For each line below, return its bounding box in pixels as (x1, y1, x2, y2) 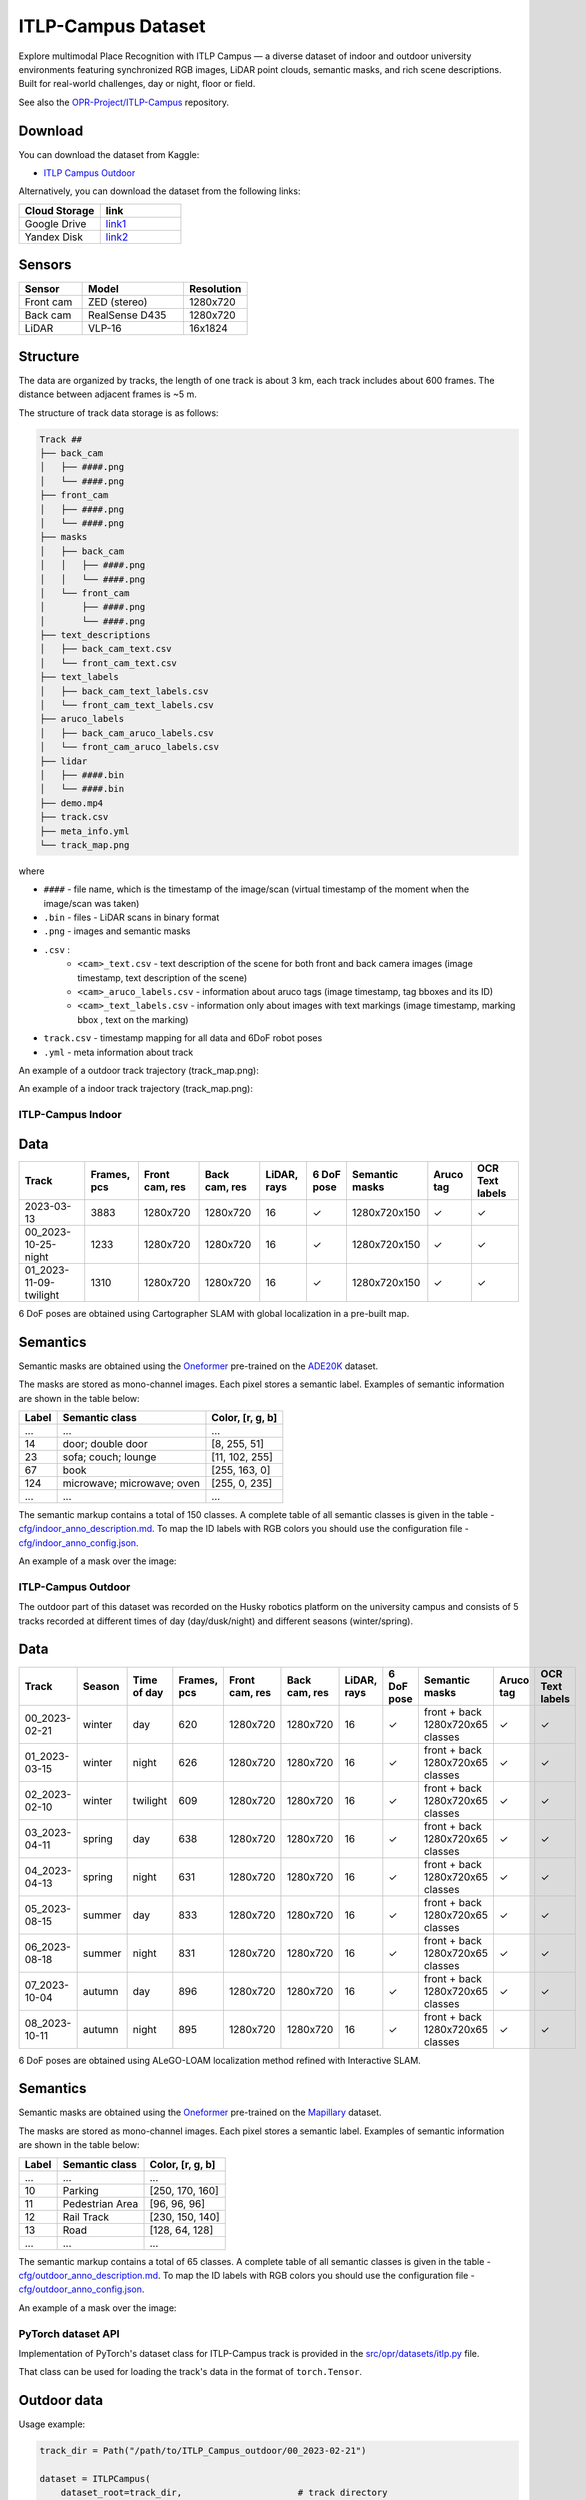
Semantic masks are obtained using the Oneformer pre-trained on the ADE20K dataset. (18, 1360, 379, 1372)
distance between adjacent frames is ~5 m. (18, 388, 197, 400)
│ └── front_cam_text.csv (39, 657, 177, 669)
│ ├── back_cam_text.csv (39, 643, 172, 655)
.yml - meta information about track (43, 1046, 194, 1058)
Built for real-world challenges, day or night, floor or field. (18, 78, 256, 90)
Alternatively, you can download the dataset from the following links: (18, 185, 301, 197)
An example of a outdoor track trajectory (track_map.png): (18, 1064, 259, 1076)
